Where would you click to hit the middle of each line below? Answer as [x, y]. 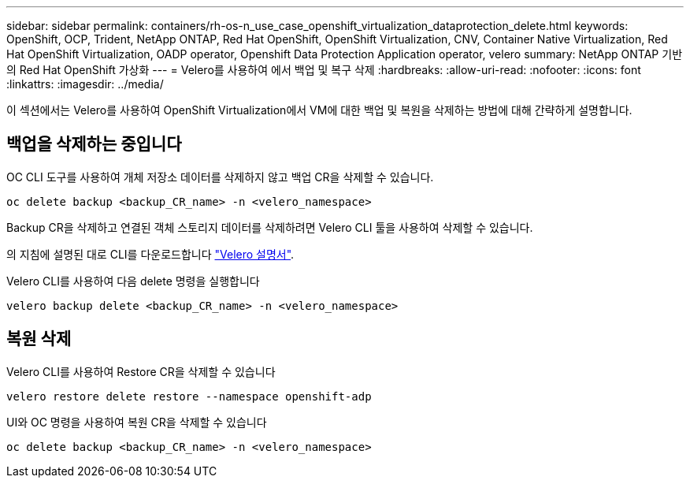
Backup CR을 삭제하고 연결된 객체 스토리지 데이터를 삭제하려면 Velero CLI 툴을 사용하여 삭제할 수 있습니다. [270, 227]
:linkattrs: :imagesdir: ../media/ [85, 84]
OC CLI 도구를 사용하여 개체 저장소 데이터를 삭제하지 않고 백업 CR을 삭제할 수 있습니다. [220, 177]
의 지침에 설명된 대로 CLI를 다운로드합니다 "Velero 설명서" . [150, 254]
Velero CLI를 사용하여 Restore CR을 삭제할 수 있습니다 [141, 371]
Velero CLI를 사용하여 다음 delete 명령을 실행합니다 [133, 281]
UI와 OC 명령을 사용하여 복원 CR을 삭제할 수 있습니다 [137, 422]
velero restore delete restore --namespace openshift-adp [189, 396]
